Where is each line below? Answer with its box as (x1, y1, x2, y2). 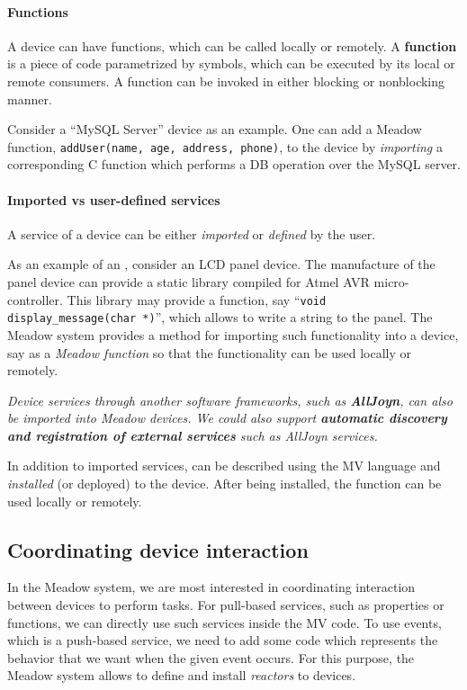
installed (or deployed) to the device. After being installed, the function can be (7, 474, 442, 493)
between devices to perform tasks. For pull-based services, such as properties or (7, 596, 445, 614)
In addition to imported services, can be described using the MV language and (7, 456, 441, 475)
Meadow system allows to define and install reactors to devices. (7, 666, 356, 685)
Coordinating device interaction (7, 535, 309, 563)
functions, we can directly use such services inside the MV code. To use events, (7, 613, 442, 632)
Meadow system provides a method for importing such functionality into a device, (7, 325, 459, 344)
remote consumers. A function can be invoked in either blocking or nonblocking (7, 71, 445, 90)
